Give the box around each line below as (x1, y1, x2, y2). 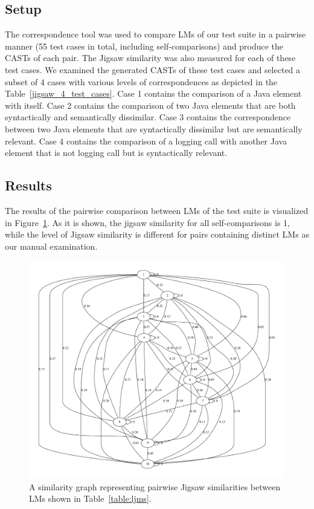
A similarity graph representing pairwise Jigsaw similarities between (29, 480, 281, 493)
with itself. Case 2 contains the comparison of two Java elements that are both (5, 99, 296, 111)
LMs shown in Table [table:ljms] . (29, 492, 152, 505)
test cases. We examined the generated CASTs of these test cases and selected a (5, 63, 301, 76)
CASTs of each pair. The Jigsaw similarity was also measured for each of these (5, 51, 296, 64)
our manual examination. (5, 239, 98, 252)
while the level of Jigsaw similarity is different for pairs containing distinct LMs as (5, 228, 309, 241)
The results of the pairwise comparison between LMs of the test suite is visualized (5, 204, 309, 216)
